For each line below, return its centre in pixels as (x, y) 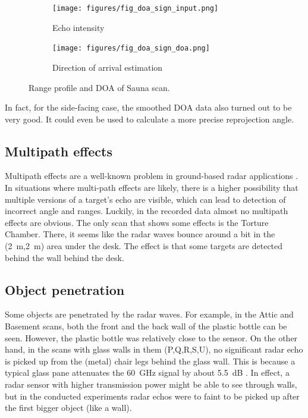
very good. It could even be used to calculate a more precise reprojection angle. (150, 119)
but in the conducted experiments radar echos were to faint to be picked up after (152, 396)
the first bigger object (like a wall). (68, 408)
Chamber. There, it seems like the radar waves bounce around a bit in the (140, 234)
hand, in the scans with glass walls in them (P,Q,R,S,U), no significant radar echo (154, 349)
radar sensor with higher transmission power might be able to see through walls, (151, 384)
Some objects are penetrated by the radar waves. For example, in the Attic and (149, 314)
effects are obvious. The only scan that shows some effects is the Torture (137, 222)
